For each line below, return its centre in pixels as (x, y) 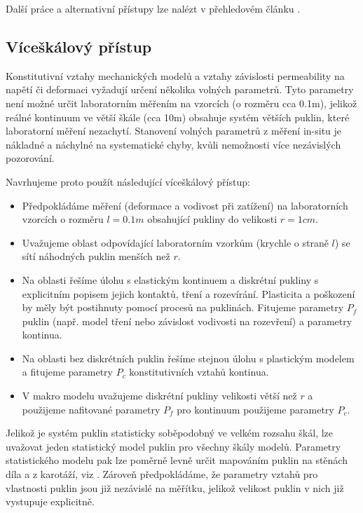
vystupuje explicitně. (50, 501)
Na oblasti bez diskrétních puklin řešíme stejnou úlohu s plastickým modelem (188, 358)
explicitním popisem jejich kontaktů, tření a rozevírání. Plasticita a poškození (189, 293)
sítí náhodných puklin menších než (96, 256)
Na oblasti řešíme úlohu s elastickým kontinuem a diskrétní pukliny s (170, 279)
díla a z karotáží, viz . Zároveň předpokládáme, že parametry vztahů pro (162, 474)
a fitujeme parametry (67, 372)
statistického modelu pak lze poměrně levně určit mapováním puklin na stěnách (177, 460)
